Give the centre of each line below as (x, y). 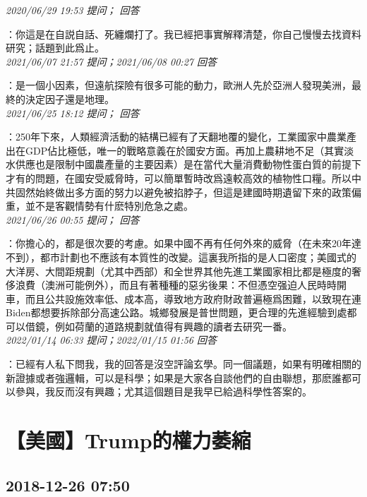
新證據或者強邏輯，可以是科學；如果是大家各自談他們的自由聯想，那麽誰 (174, 377)
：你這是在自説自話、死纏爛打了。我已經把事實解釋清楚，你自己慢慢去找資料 (183, 34)
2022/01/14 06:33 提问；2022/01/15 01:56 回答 (111, 340)
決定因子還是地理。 (70, 98)
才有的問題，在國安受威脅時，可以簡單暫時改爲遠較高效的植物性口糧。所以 (179, 178)
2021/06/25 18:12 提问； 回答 (73, 113)
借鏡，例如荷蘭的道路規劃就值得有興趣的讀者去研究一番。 (158, 326)
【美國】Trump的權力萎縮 (128, 440)
